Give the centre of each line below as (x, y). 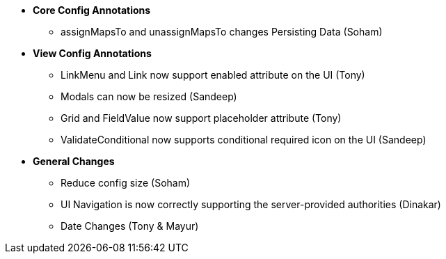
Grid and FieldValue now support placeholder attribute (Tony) (201, 118)
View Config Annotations (92, 53)
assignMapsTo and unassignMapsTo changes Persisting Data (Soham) (222, 32)
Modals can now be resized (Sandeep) (149, 96)
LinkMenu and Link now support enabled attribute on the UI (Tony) (213, 75)
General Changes (74, 161)
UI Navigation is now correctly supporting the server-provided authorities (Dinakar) (251, 204)
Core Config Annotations (92, 10)
